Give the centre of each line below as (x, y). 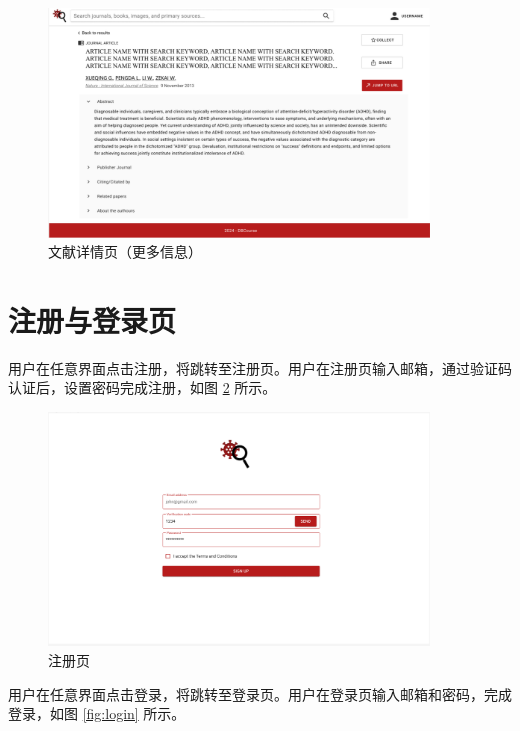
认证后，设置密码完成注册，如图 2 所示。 (142, 387)
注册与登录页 (92, 319)
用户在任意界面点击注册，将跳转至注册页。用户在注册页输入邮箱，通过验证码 (260, 367)
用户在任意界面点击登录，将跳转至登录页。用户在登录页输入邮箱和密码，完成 (260, 693)
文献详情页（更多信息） (125, 251)
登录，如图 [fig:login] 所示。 (97, 713)
